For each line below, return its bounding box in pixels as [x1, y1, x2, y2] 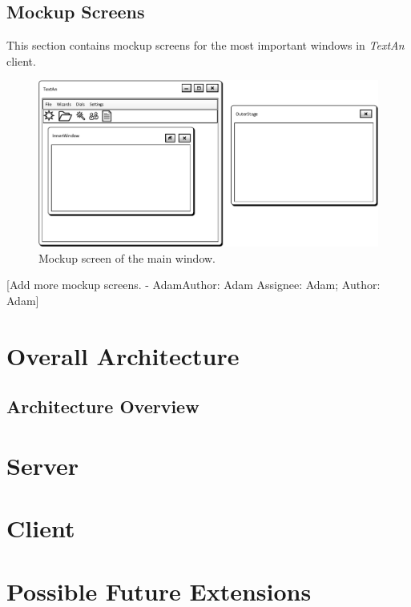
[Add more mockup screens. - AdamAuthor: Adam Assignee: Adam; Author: [6, 276, 381, 293]
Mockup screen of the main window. [38, 249, 216, 266]
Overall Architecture [6, 339, 240, 372]
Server [6, 448, 79, 481]
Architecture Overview [6, 394, 199, 419]
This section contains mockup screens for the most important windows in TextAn [6, 37, 405, 54]
